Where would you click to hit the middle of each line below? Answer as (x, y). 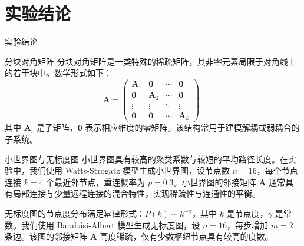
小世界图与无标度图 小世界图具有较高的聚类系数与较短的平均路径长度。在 (146, 159)
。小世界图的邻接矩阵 (215, 182)
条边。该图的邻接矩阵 (46, 236)
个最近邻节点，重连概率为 (96, 182)
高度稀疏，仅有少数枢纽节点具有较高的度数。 (186, 236)
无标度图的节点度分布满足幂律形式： (75, 213)
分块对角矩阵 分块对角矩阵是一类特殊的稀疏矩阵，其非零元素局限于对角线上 (151, 61)
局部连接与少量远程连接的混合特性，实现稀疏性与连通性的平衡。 (136, 193)
